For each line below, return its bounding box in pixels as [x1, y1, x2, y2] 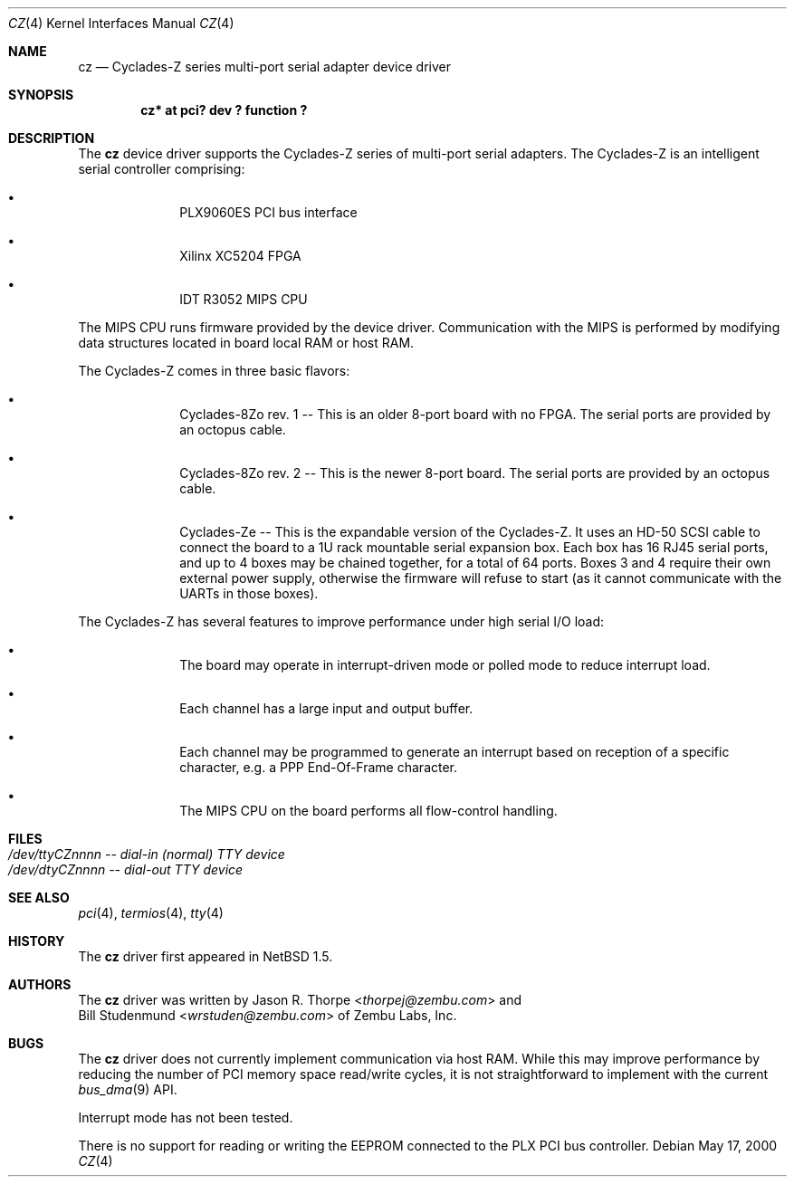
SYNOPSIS [8, 87, 74, 102]
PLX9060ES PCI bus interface [179, 205, 358, 220]
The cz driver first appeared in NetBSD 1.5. [78, 949, 333, 964]
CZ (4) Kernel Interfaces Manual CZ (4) [8, 15, 234, 31]
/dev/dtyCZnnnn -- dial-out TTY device [8, 862, 244, 877]
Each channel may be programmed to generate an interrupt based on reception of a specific [179, 744, 730, 759]
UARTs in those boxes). [179, 586, 319, 601]
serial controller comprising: [78, 161, 245, 177]
